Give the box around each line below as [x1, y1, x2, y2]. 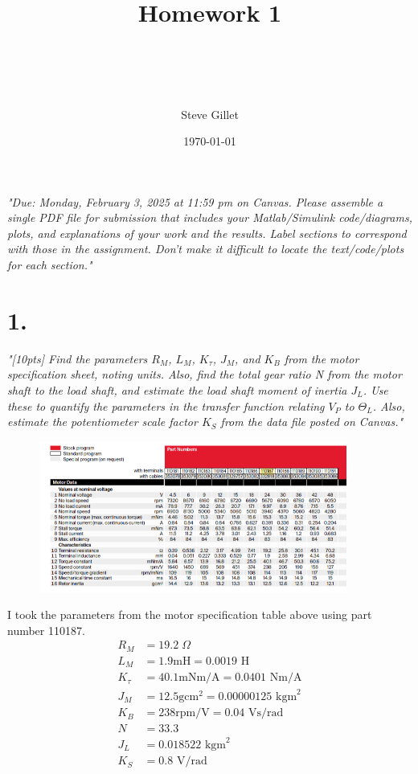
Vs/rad [248, 707, 284, 719]
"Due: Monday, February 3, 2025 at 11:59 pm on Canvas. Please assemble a [7, 193, 383, 210]
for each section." [7, 256, 92, 273]
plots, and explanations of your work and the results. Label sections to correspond [7, 224, 407, 241]
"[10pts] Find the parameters [7, 350, 148, 367]
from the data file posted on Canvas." [220, 413, 404, 430]
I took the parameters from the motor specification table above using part [7, 606, 372, 623]
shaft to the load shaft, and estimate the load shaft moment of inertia [7, 381, 347, 398]
